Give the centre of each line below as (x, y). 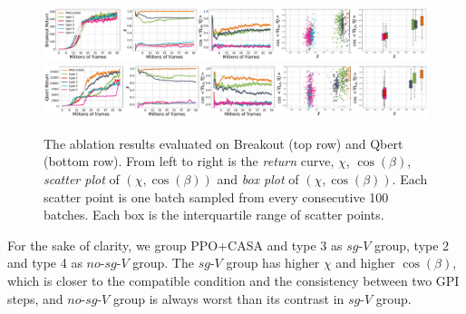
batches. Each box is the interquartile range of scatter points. (214, 215)
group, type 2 (412, 245)
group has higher (273, 263)
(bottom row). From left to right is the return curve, (189, 161)
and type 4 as (45, 263)
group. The (163, 263)
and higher (365, 263)
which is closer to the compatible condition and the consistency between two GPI (233, 280)
